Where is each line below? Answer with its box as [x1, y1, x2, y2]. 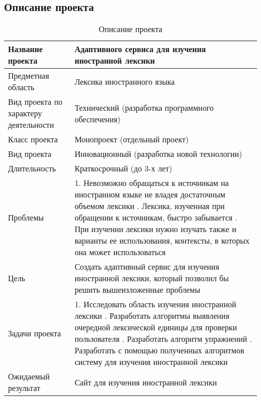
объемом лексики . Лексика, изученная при [74, 200, 225, 212]
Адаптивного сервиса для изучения [74, 43, 206, 55]
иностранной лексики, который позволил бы [74, 272, 229, 284]
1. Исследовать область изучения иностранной [74, 298, 236, 310]
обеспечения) [74, 113, 121, 125]
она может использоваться [74, 246, 166, 258]
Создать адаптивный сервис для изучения [74, 261, 219, 273]
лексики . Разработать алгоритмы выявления [74, 310, 229, 322]
